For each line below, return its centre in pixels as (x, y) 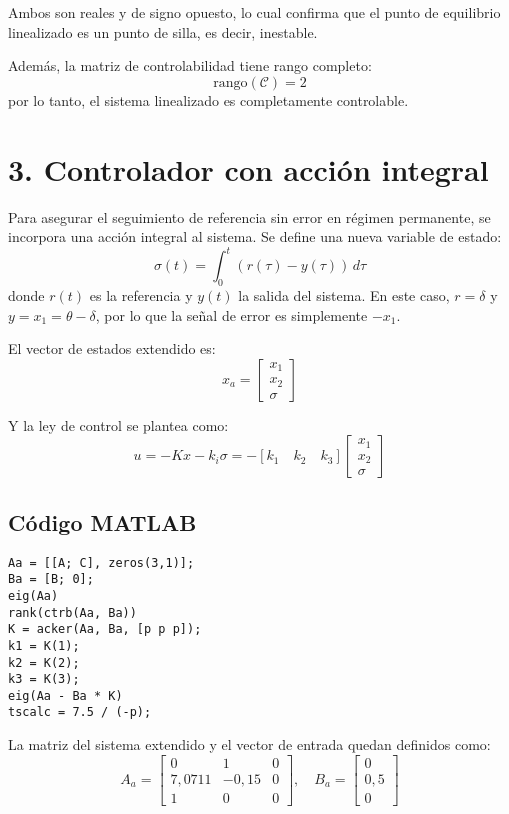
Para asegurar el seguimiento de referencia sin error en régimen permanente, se (249, 216)
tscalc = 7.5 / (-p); (80, 712)
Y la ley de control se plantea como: (118, 424)
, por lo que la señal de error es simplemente (231, 314)
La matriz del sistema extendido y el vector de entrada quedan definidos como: (249, 744)
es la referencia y (141, 294)
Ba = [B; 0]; (51, 579)
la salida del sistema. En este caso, (344, 294)
